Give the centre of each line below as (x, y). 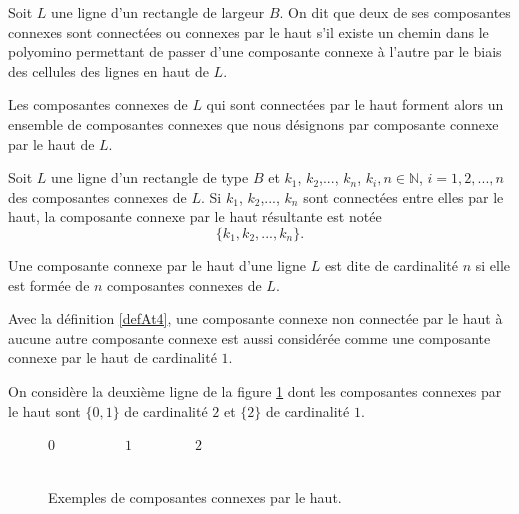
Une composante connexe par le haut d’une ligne (157, 264)
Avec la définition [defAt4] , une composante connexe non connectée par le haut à (255, 318)
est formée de (49, 284)
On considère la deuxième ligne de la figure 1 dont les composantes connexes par (255, 390)
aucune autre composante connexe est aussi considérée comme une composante (249, 337)
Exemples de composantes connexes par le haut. (195, 497)
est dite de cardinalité (391, 264)
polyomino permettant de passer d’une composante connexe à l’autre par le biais (255, 51)
